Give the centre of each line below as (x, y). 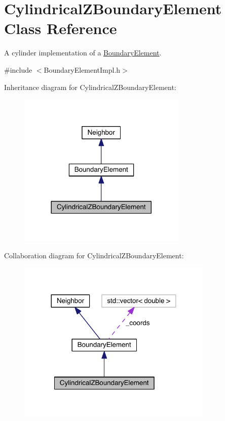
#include (18, 69)
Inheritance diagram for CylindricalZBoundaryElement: (90, 87)
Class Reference (61, 28)
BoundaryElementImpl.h (82, 69)
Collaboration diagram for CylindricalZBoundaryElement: (94, 255)
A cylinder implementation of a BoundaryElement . (83, 53)
